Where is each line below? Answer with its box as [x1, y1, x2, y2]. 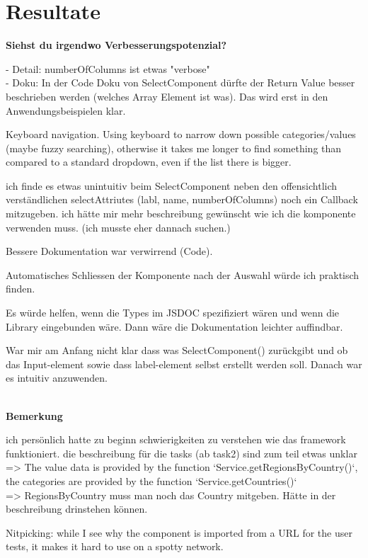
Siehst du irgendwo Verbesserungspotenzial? [6, 38, 227, 52]
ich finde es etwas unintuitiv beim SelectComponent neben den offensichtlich [6, 178, 338, 193]
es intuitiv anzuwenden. [6, 370, 108, 385]
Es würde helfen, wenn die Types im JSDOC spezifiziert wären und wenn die [6, 305, 340, 320]
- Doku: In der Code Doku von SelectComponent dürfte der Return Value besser [6, 75, 355, 90]
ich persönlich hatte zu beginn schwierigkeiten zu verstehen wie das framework [6, 432, 346, 447]
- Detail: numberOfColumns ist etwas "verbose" [6, 61, 210, 76]
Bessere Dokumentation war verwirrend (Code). [6, 244, 213, 258]
